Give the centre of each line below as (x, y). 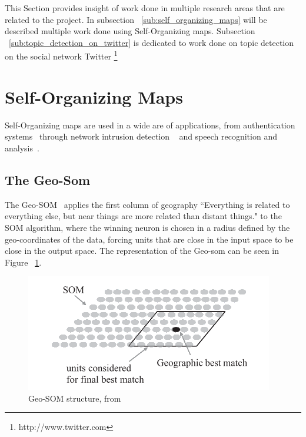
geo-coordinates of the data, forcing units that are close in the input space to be (149, 239)
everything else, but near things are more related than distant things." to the (143, 216)
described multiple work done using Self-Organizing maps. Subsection (130, 31)
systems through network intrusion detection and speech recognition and (141, 136)
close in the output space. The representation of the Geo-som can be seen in (142, 251)
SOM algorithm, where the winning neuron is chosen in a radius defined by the (147, 227)
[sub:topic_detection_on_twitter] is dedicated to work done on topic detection (152, 42)
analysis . (22, 148)
